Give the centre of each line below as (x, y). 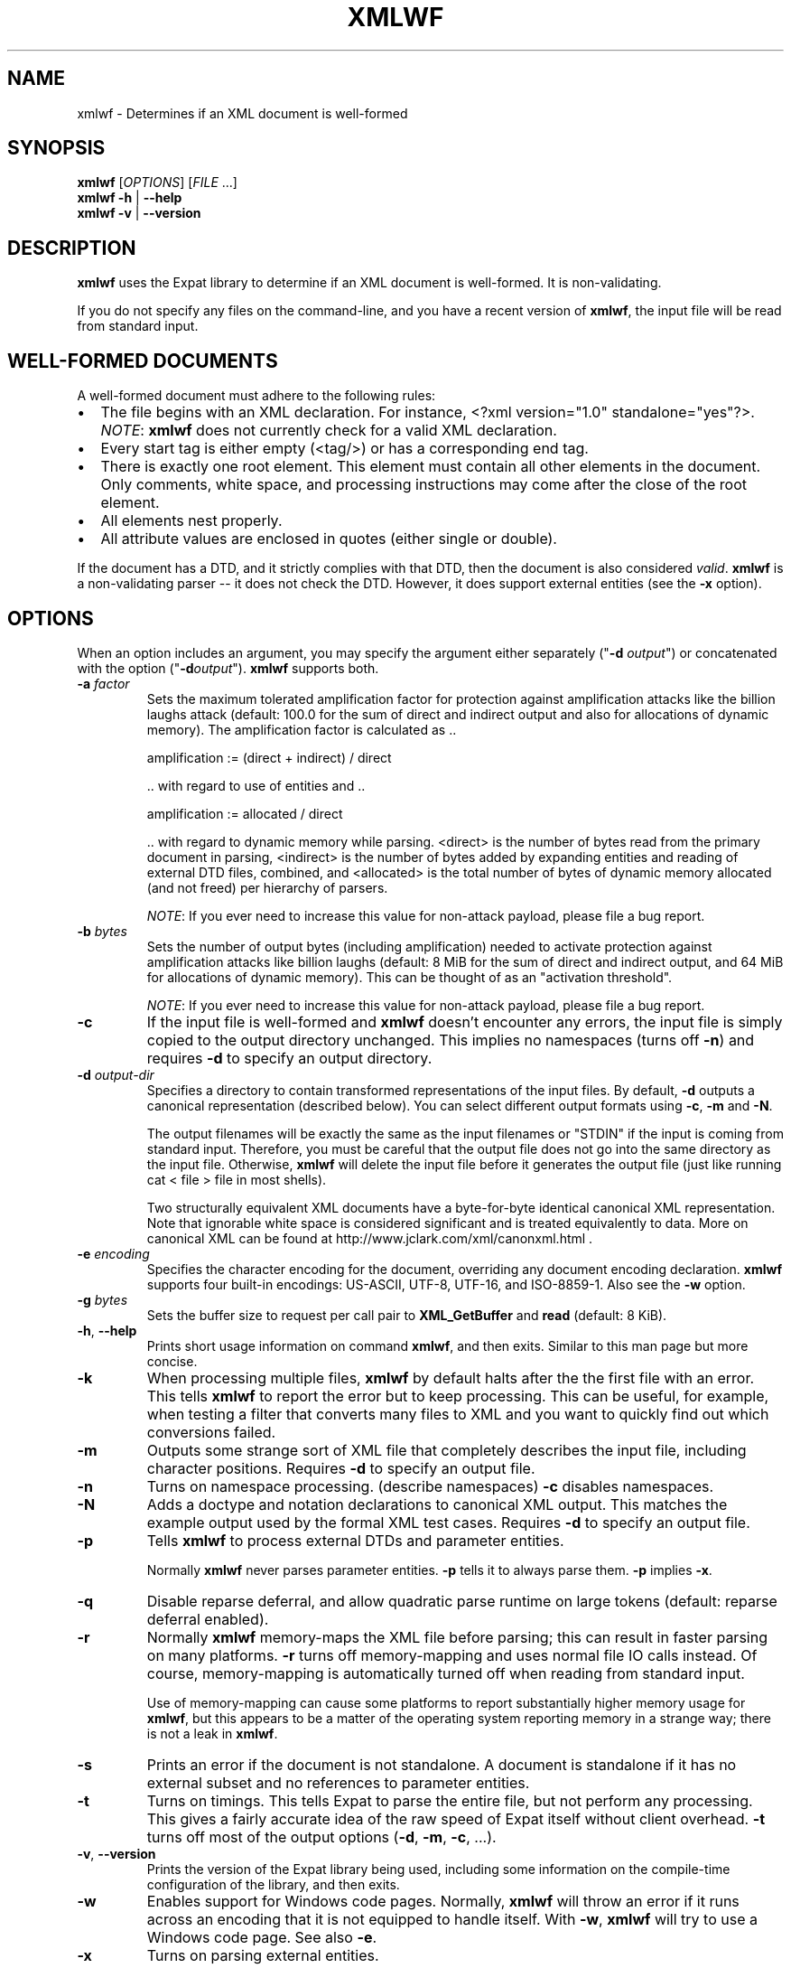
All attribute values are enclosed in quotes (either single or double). (329, 539)
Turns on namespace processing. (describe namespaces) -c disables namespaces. (430, 1486)
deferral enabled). (208, 1619)
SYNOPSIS (56, 148)
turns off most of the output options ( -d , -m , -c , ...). (321, 1837)
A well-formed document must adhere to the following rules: (256, 396)
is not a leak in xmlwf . (212, 1733)
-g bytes (102, 1299)
